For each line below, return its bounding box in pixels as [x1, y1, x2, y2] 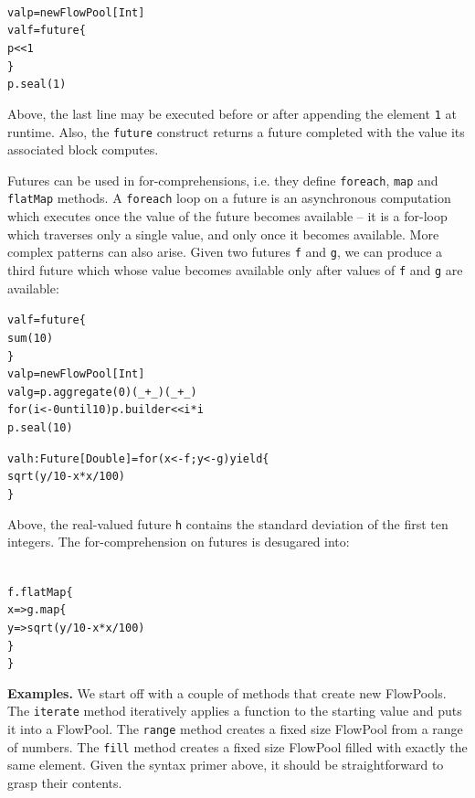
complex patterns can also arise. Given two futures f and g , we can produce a [7, 242, 443, 261]
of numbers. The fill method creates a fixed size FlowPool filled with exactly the [7, 737, 468, 756]
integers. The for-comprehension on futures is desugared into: [7, 532, 350, 551]
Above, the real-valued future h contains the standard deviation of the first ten [7, 514, 449, 533]
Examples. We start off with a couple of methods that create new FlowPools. [7, 683, 447, 702]
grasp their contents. [7, 773, 122, 793]
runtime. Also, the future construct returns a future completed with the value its [7, 122, 465, 141]
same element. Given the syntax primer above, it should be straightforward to [7, 755, 444, 774]
